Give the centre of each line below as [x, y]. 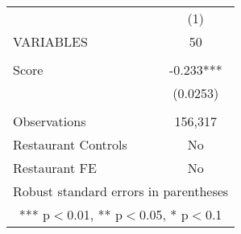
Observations [50, 121]
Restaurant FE [55, 168]
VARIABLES [50, 41]
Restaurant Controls [70, 144]
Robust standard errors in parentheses [121, 191]
